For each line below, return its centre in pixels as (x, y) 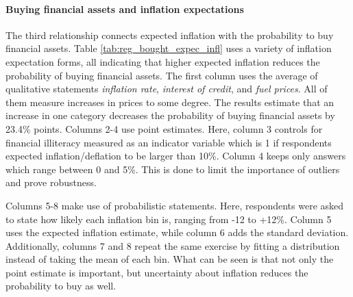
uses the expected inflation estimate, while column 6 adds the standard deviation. (177, 232)
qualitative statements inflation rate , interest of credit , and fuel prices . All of (167, 89)
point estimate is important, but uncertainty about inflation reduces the (157, 272)
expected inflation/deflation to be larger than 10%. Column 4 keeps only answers (176, 156)
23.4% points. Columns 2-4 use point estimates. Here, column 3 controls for (164, 128)
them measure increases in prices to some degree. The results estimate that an (170, 102)
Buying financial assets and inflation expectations (125, 9)
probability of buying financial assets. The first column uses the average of (162, 75)
